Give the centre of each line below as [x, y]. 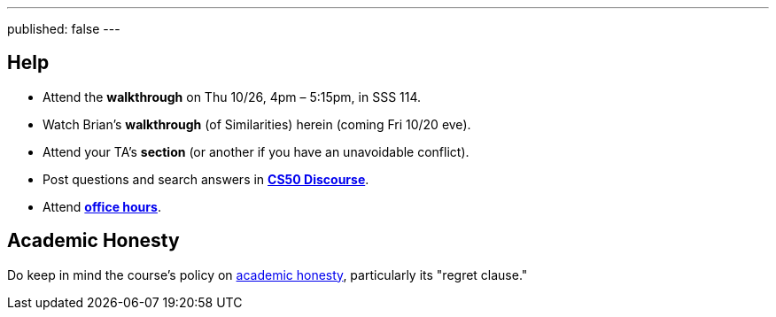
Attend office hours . [102, 206]
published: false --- [64, 29]
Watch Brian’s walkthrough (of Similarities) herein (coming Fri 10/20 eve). [257, 124]
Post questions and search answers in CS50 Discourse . [206, 179]
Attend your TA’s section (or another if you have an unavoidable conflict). [256, 151]
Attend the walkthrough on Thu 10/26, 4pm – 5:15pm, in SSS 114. [232, 97]
